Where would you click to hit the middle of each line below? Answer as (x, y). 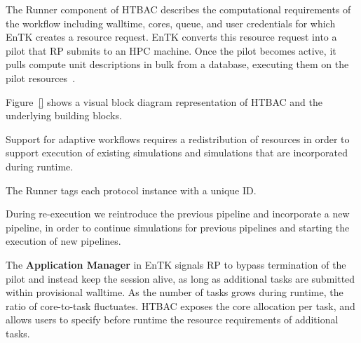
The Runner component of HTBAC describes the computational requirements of (178, 9)
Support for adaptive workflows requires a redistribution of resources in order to (178, 139)
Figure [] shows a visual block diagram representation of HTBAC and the (164, 101)
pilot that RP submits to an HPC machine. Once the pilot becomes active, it (171, 50)
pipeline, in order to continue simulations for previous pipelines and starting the (178, 227)
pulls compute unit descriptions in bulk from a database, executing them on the (177, 64)
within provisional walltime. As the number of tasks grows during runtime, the (175, 292)
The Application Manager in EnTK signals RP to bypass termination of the (176, 264)
